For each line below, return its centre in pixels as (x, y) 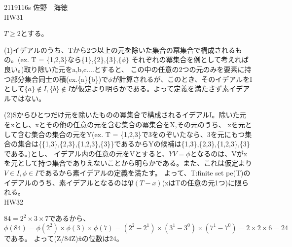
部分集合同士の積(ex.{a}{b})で (59, 79)
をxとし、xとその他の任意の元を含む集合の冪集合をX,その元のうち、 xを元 (125, 124)
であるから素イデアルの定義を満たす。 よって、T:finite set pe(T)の (144, 172)
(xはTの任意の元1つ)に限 (202, 182)
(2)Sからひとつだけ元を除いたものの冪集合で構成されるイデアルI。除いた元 (125, 115)
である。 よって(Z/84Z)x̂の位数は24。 (64, 238)
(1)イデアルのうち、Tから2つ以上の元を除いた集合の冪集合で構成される (120, 50)
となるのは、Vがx (219, 153)
